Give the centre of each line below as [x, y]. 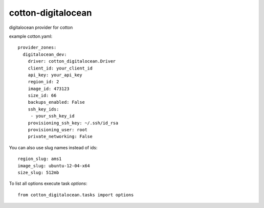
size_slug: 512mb [38, 172]
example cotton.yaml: [31, 36]
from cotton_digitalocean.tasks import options [76, 195]
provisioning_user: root [57, 130]
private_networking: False [60, 137]
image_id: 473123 [48, 89]
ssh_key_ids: [43, 109]
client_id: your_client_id [60, 68]
